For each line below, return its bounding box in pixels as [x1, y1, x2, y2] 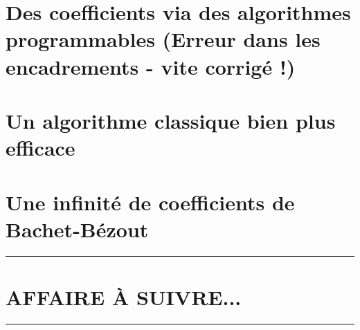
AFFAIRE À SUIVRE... [6, 282, 242, 311]
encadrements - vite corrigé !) [6, 52, 296, 80]
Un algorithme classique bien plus [6, 106, 336, 134]
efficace [6, 134, 75, 162]
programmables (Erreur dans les [6, 25, 321, 53]
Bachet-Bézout [6, 214, 149, 243]
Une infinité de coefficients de [6, 187, 295, 216]
